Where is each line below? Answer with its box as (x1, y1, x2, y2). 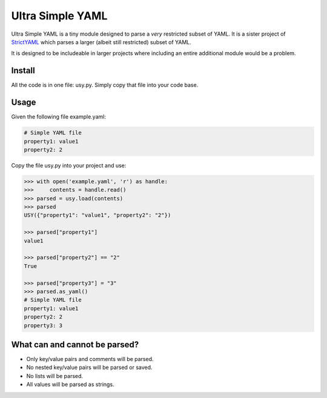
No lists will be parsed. (26, 372, 84, 379)
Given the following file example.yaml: (11, 113, 106, 120)
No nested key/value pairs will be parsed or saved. (26, 364, 153, 371)
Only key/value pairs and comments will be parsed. (26, 356, 154, 363)
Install (11, 65, 36, 76)
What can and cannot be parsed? (11, 339, 139, 350)
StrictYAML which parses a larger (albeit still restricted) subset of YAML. (11, 38, 192, 45)
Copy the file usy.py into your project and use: (11, 161, 127, 169)
